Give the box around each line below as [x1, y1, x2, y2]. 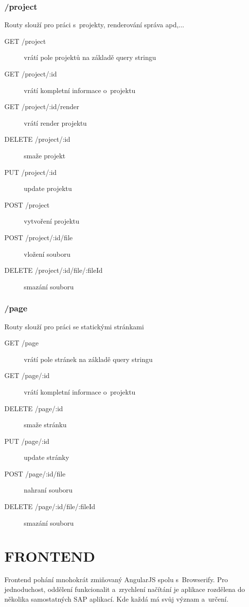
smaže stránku [24, 419, 67, 430]
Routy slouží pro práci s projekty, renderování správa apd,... [4, 19, 184, 30]
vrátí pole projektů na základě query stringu [24, 52, 156, 62]
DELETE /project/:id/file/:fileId [4, 265, 103, 275]
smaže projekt [24, 150, 66, 160]
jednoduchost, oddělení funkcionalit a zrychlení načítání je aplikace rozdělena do [4, 584, 245, 594]
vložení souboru [24, 248, 71, 259]
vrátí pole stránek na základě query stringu [24, 354, 153, 364]
